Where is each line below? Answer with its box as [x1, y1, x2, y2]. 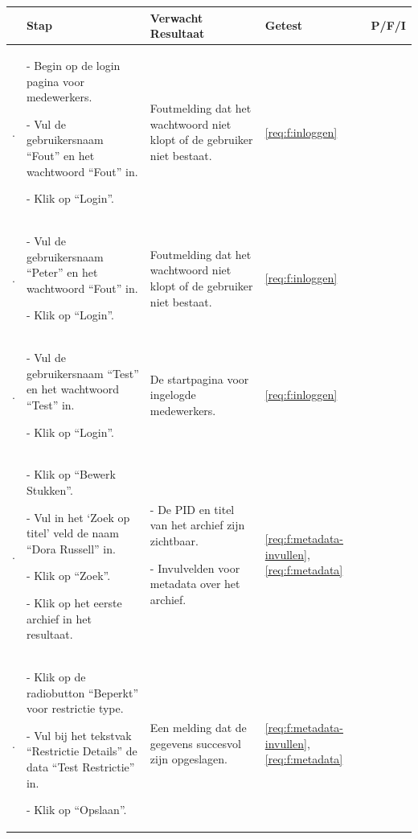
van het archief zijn [150, 516, 245, 533]
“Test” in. [26, 396, 75, 413]
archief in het [26, 610, 92, 627]
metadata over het [150, 575, 240, 592]
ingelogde [150, 386, 196, 403]
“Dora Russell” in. [26, 540, 116, 557]
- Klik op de [26, 668, 86, 685]
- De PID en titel [150, 500, 235, 517]
